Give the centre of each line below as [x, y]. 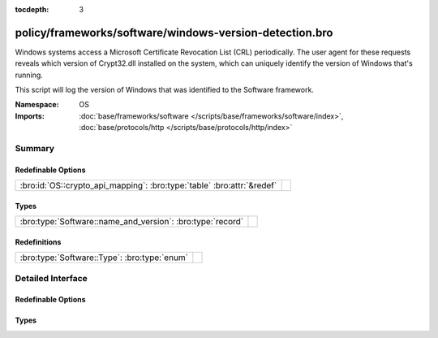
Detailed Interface [52, 278]
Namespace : [37, 105]
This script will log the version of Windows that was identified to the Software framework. [164, 90]
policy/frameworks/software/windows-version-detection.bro [174, 32]
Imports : [30, 116]
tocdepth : [32, 9]
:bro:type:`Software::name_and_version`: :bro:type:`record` [131, 222]
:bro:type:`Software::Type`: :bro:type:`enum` [104, 258]
